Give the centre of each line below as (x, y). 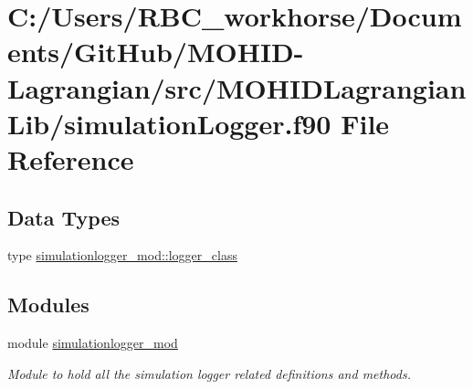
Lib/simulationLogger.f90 (169, 123)
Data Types (63, 217)
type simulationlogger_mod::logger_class (122, 255)
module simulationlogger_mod (93, 343)
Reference (71, 158)
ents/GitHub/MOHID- (156, 52)
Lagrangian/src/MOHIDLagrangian (237, 87)
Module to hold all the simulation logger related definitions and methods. (209, 373)
